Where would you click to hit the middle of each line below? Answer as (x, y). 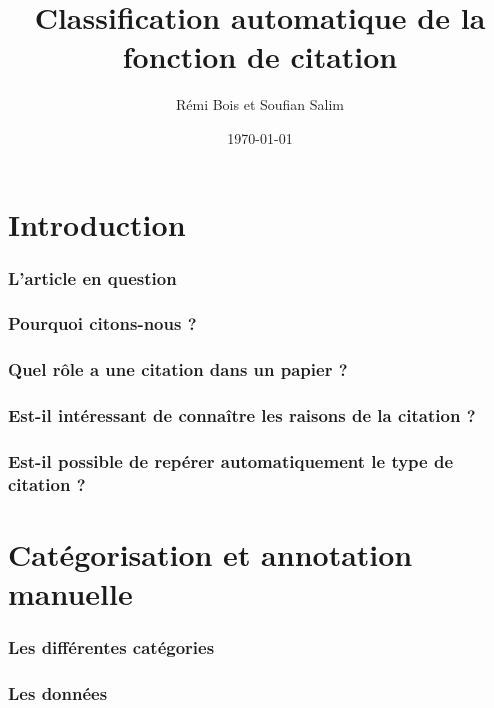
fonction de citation (260, 56)
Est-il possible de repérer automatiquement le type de (231, 460)
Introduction (97, 223)
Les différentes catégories (111, 647)
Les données (58, 693)
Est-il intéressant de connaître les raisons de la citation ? (242, 415)
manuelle (70, 593)
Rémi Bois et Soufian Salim (260, 104)
